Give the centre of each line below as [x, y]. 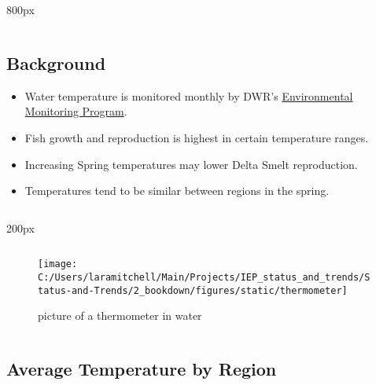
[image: [58, 264]
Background [56, 62]
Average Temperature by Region [142, 369]
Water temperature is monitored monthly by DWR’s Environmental [189, 95]
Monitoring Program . [76, 111]
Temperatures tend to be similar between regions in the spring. [177, 191]
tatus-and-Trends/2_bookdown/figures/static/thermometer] [193, 290]
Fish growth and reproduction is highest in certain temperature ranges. [197, 137]
